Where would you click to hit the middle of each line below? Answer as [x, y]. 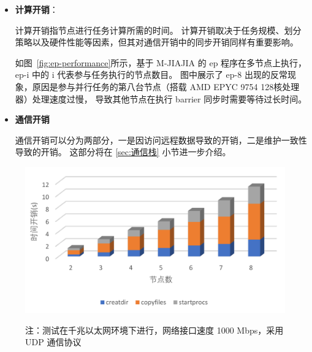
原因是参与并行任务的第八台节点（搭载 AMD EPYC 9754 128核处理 [166, 86]
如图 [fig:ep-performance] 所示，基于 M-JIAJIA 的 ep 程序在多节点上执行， [161, 62]
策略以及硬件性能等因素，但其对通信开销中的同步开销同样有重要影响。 [157, 42]
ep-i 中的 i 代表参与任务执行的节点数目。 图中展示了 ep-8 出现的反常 [151, 75]
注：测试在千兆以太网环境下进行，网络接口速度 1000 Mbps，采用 [154, 330]
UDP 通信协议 [53, 342]
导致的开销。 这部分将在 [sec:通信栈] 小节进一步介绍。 [123, 152]
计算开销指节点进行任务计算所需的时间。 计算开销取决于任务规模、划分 [158, 30]
